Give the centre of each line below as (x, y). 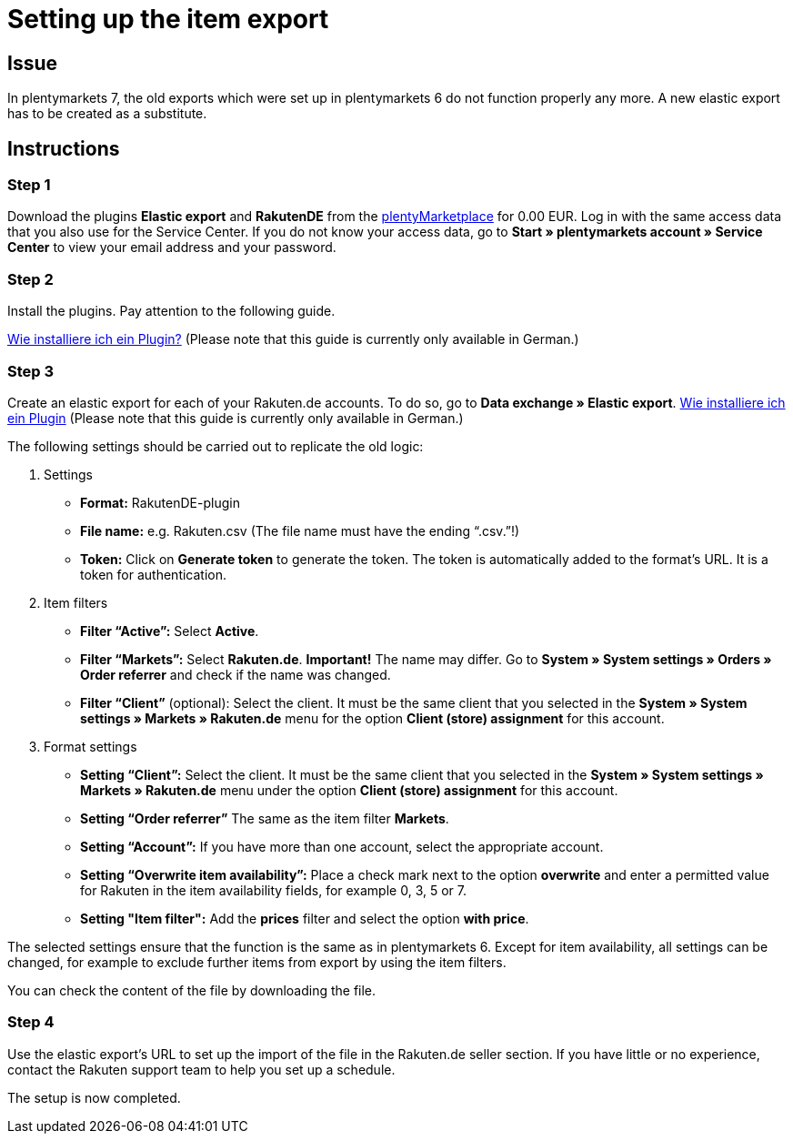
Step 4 (31, 1022)
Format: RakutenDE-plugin (160, 502)
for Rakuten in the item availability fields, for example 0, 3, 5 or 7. (273, 890)
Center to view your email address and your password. (172, 247)
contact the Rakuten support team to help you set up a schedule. (201, 1069)
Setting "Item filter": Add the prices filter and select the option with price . (305, 918)
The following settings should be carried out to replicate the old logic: (216, 446)
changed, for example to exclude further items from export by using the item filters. (257, 962)
